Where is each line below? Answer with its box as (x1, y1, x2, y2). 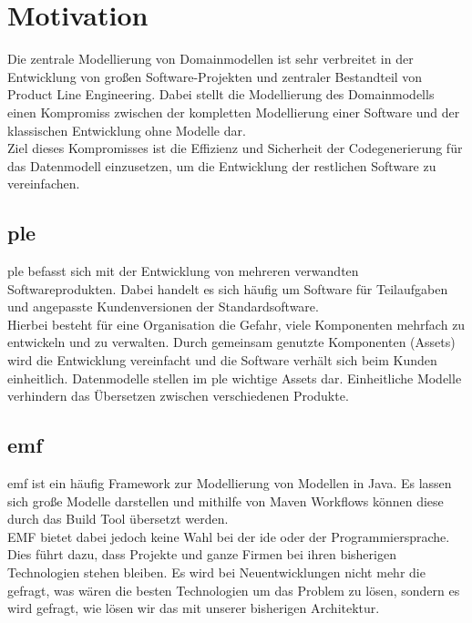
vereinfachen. (7, 174, 80, 193)
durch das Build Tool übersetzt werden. (7, 509, 229, 528)
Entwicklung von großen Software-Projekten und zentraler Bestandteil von (7, 66, 423, 86)
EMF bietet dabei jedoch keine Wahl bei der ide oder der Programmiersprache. (7, 526, 450, 546)
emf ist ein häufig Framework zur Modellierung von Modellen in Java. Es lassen (7, 474, 452, 493)
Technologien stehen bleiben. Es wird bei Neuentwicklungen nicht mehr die (7, 563, 426, 581)
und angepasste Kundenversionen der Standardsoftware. (7, 297, 319, 316)
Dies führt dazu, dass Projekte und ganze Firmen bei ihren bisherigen (7, 545, 396, 564)
